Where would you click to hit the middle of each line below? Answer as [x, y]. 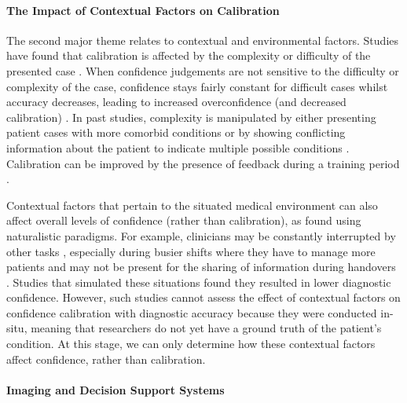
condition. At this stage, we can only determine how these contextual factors [191, 344]
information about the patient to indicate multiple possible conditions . [178, 147]
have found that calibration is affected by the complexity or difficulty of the [189, 55]
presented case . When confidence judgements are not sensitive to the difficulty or [203, 70]
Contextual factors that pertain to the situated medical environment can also [192, 205]
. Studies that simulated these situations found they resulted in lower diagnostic [199, 282]
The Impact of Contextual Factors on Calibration [143, 10]
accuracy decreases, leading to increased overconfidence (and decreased [176, 102]
